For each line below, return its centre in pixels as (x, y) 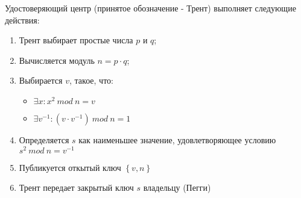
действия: (22, 20)
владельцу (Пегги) (177, 187)
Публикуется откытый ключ (70, 167)
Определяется (44, 139)
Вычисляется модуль (57, 60)
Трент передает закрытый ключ (76, 187)
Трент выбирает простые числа (76, 40)
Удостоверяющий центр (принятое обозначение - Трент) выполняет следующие (150, 8)
